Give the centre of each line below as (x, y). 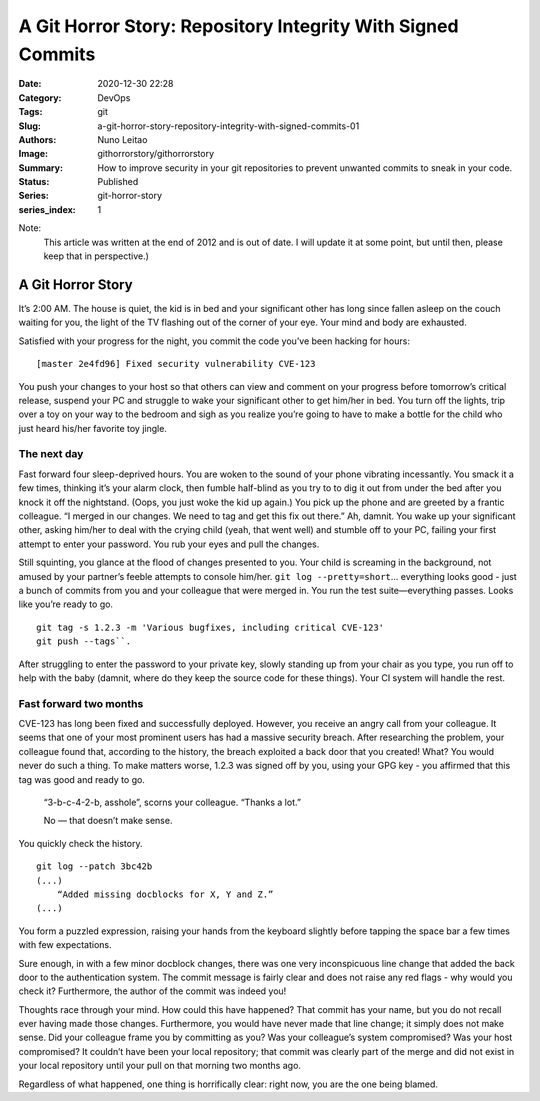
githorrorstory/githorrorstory (156, 154)
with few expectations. (65, 945)
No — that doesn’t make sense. (108, 821)
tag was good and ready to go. (81, 779)
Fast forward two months (81, 703)
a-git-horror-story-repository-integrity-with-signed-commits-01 (228, 126)
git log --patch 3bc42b (94, 866)
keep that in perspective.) (96, 256)
